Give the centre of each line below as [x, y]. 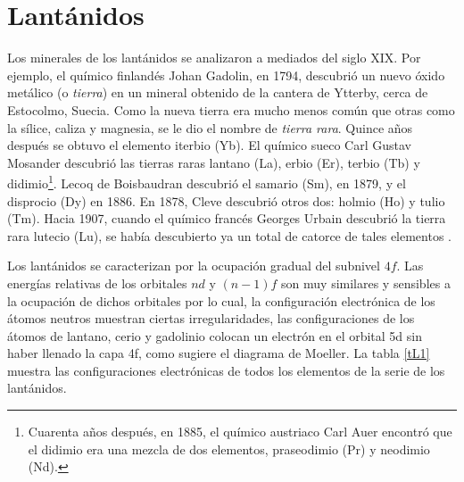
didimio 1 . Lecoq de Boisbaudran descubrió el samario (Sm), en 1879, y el [207, 182]
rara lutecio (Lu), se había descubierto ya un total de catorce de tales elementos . [230, 235]
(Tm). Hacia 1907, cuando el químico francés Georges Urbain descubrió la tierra [227, 218]
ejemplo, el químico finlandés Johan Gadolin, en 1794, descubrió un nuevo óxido [226, 75]
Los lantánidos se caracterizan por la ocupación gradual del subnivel [194, 266]
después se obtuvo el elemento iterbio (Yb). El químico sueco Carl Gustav [209, 145]
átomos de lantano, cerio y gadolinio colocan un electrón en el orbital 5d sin [215, 335]
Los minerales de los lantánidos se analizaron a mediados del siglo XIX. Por [214, 58]
